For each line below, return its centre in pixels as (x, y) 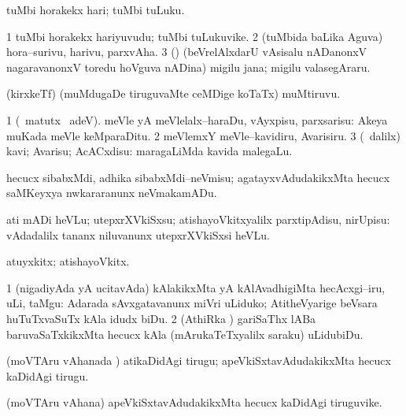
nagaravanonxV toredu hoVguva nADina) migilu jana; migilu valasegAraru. (188, 67)
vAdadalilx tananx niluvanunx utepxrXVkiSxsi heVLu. (138, 234)
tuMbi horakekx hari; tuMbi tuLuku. (96, 9)
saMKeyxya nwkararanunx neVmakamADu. (112, 193)
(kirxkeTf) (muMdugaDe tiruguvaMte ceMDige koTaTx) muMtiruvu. (173, 93)
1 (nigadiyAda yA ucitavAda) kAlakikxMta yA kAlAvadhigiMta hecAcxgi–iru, (196, 287)
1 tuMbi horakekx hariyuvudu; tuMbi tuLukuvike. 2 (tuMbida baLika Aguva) (195, 36)
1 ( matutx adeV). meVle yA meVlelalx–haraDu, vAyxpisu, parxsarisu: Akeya (197, 119)
